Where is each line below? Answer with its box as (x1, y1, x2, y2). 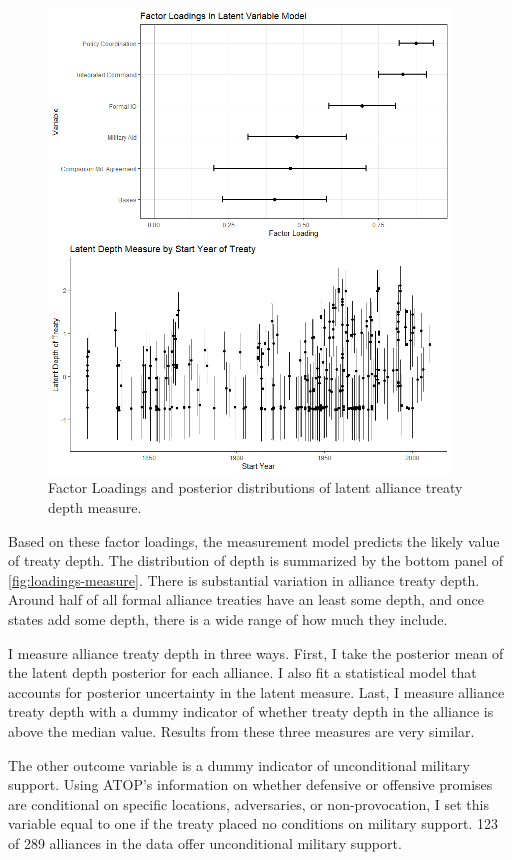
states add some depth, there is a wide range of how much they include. (8, 609, 448, 630)
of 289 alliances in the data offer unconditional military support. (8, 832, 402, 853)
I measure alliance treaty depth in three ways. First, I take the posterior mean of (8, 642, 504, 663)
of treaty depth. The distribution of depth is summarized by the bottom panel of (8, 550, 504, 571)
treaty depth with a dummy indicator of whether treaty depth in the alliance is (8, 701, 494, 722)
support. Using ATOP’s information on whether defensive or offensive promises (8, 774, 493, 795)
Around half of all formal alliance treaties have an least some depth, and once (8, 589, 484, 610)
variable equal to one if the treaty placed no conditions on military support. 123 (8, 813, 498, 834)
